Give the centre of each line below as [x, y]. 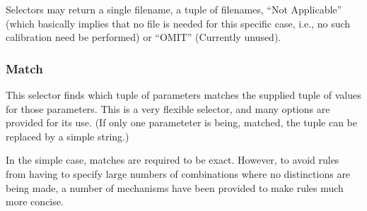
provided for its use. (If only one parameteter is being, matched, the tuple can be [181, 122]
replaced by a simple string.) [68, 136]
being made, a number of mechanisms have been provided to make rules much [175, 187]
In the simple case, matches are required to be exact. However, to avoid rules [173, 160]
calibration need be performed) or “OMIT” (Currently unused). [144, 37]
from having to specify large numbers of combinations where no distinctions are [178, 173]
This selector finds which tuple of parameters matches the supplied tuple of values [183, 95]
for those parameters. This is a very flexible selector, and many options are [168, 108]
